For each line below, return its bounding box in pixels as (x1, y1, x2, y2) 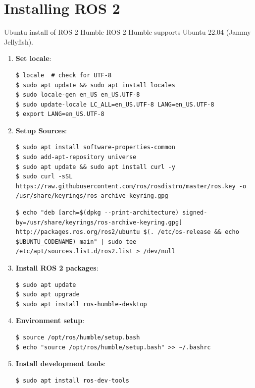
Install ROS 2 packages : (15, 263, 99, 273)
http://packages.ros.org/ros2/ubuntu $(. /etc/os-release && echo (15, 228, 239, 236)
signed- (182, 209, 207, 217)
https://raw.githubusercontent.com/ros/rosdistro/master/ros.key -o (15, 182, 247, 190)
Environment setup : (15, 315, 85, 326)
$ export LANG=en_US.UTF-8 (15, 111, 104, 118)
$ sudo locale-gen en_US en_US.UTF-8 (15, 91, 140, 99)
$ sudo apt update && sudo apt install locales (15, 81, 175, 89)
